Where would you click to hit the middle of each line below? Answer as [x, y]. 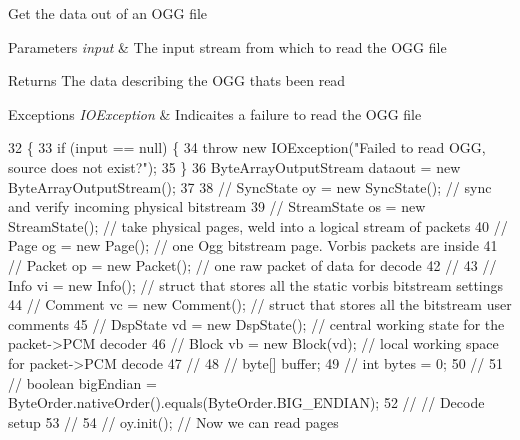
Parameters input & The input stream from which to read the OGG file [227, 46]
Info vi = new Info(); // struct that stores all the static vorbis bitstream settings [256, 284]
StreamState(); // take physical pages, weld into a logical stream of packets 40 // [258, 225]
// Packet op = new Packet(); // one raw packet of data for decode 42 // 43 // [252, 264]
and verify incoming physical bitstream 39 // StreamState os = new [217, 206]
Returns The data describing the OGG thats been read [177, 80]
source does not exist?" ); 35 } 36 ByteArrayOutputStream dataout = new [234, 166]
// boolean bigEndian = [82, 382]
